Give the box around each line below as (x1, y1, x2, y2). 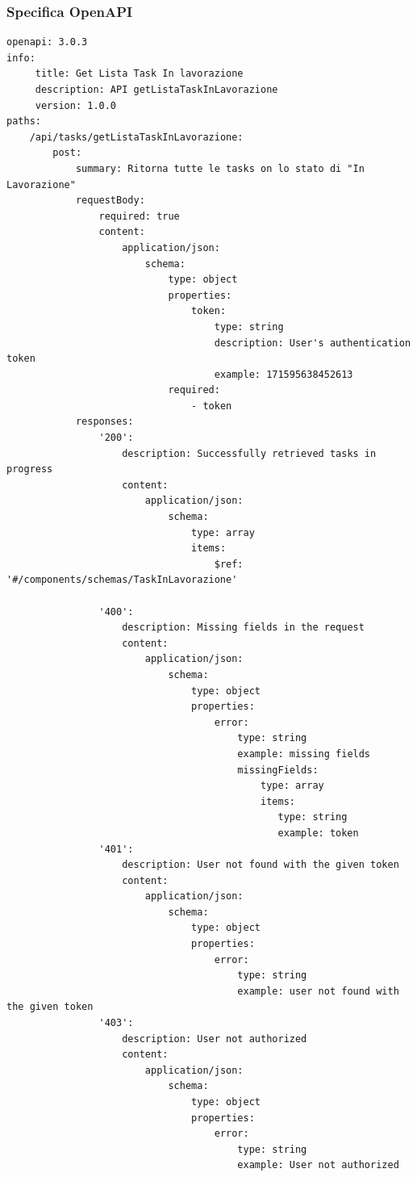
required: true (98, 210, 180, 222)
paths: (6, 115, 41, 128)
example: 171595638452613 (214, 368, 353, 380)
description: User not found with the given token (122, 859, 399, 871)
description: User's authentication (214, 337, 411, 349)
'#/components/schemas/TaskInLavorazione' (6, 574, 238, 586)
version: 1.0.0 (35, 99, 117, 111)
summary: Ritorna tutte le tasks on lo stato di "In (75, 162, 365, 174)
